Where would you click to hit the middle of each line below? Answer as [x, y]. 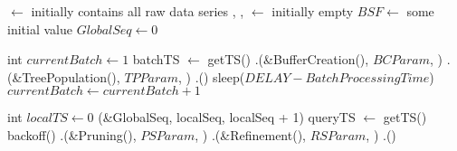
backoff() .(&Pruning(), [72, 134]
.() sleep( [220, 76]
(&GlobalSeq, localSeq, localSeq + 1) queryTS [227, 117]
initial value [40, 28]
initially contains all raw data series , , [138, 11]
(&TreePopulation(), [64, 76]
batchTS [156, 59]
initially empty [313, 11]
